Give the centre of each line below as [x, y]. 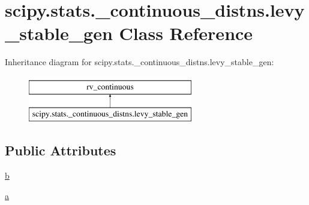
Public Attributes [61, 150]
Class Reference [186, 33]
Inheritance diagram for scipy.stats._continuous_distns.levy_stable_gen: [139, 62]
